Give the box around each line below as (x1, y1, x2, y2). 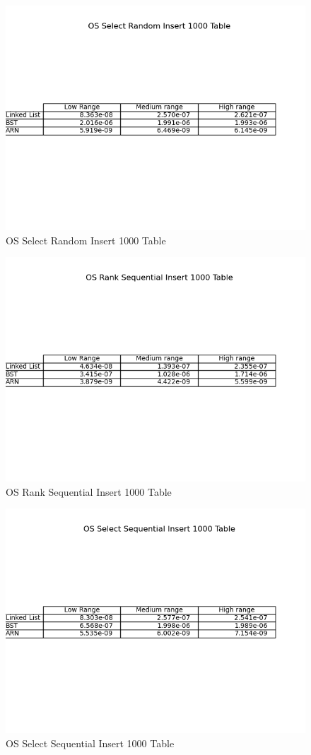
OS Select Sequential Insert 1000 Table (6, 735, 175, 750)
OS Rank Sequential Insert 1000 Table (6, 484, 172, 499)
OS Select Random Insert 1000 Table (6, 232, 166, 247)
